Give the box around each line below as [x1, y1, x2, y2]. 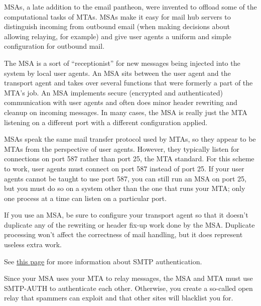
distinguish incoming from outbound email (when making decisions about [4, 21, 230, 32]
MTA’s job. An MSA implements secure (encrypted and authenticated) [4, 87, 223, 97]
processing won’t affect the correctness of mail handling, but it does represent [4, 229, 243, 240]
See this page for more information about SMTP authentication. [4, 256, 202, 266]
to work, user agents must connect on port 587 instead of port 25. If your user [4, 163, 244, 173]
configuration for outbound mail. [4, 41, 105, 51]
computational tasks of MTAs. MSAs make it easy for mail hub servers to [4, 11, 231, 22]
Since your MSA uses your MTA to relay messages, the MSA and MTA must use [4, 273, 253, 283]
